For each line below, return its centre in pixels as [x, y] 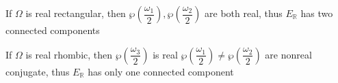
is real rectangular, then [76, 13]
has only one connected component [161, 71]
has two [317, 13]
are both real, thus [244, 13]
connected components [53, 30]
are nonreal [288, 54]
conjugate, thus [38, 71]
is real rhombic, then [69, 54]
